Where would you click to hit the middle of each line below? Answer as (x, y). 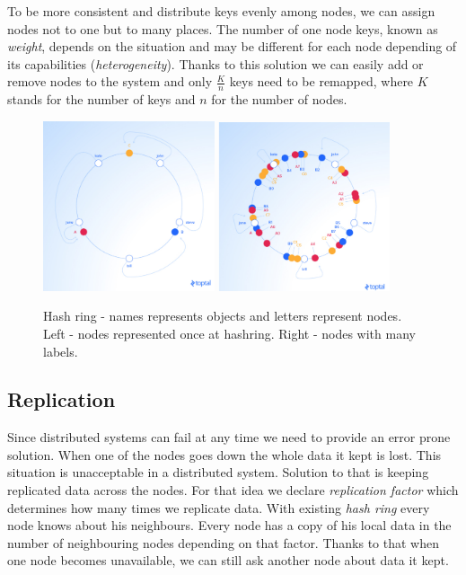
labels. (61, 351)
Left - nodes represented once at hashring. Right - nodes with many (229, 333)
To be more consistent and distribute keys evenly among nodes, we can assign (221, 11)
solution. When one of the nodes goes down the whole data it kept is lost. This (224, 454)
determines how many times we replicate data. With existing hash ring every (219, 507)
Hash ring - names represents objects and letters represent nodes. (223, 316)
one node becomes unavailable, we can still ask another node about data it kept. (228, 560)
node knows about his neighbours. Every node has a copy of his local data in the (229, 525)
